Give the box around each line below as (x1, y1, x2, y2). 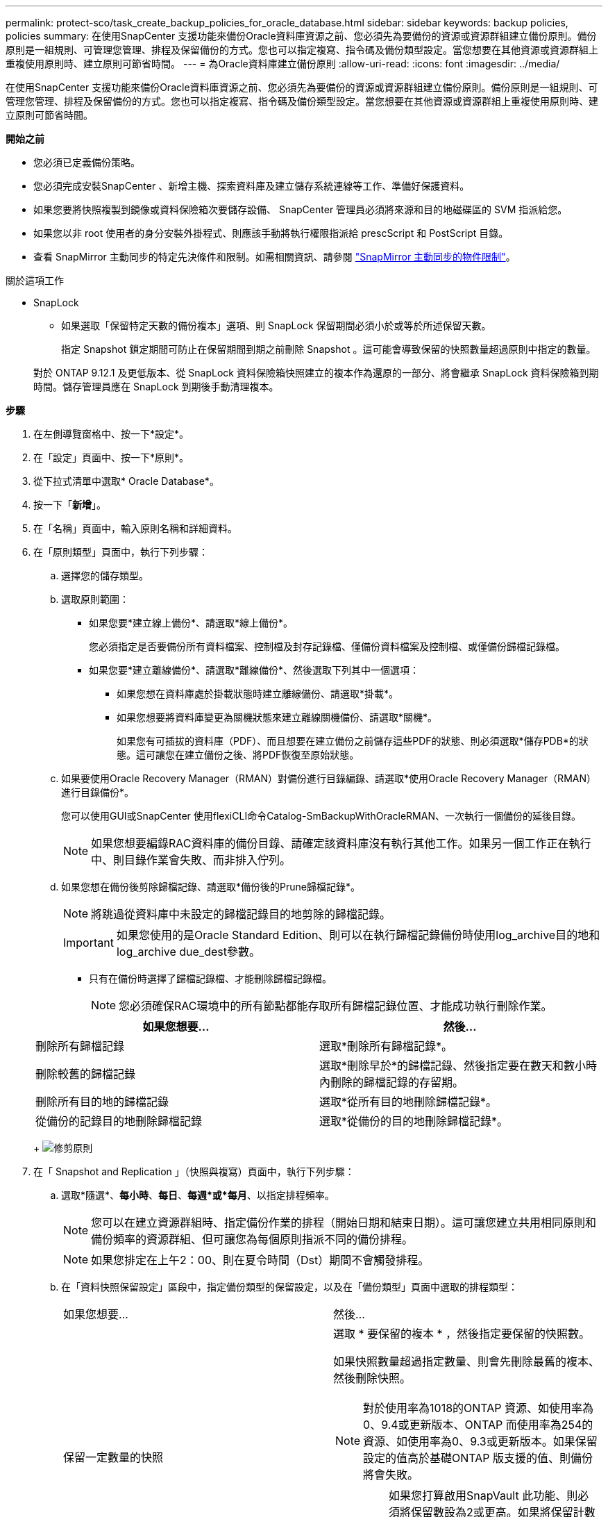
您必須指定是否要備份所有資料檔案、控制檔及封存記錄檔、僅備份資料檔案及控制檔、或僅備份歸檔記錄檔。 (89, 640, 565, 652)
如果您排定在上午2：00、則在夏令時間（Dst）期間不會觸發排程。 (91, 1253, 430, 1267)
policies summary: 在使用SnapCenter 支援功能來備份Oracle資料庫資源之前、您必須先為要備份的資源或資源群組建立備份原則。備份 (6, 30, 597, 42)
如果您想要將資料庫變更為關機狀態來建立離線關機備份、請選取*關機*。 (117, 711, 438, 723)
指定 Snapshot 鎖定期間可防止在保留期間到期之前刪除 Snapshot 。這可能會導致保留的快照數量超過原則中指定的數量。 (61, 343, 596, 355)
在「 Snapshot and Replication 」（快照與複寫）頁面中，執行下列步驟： (33, 1166, 355, 1177)
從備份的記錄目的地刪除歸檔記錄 (35, 1114, 203, 1128)
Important (63, 936, 114, 950)
